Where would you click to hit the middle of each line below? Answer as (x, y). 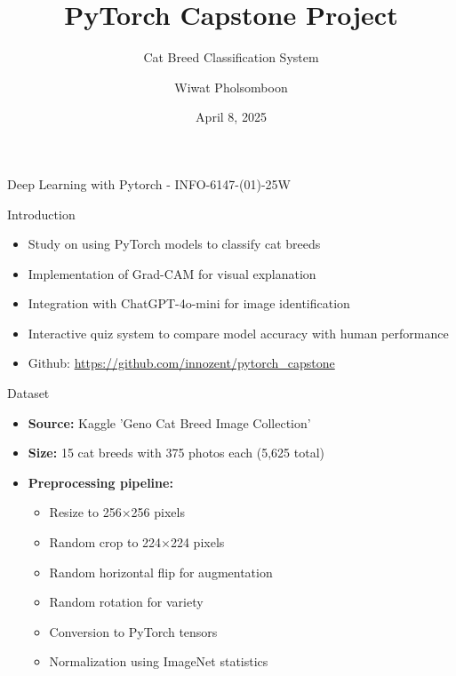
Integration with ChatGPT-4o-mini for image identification (189, 303)
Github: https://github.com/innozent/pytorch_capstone (181, 363)
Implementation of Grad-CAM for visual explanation (172, 273)
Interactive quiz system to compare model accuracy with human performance (238, 333)
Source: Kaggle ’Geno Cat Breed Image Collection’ (169, 422)
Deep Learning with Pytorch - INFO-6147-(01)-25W (149, 183)
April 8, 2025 (231, 117)
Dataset (28, 393)
